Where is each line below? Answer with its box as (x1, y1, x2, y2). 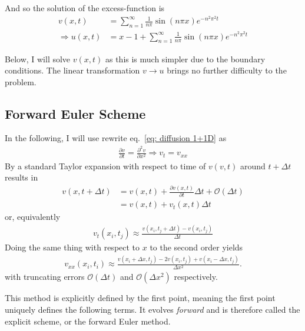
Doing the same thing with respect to (5, 241, 140, 253)
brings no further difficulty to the (167, 64, 287, 76)
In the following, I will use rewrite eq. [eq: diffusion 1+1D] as (5, 132, 227, 144)
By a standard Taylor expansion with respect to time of (5, 159, 206, 172)
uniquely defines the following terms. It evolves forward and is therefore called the (5, 303, 300, 316)
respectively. (174, 270, 218, 283)
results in (5, 171, 38, 183)
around (240, 159, 266, 172)
